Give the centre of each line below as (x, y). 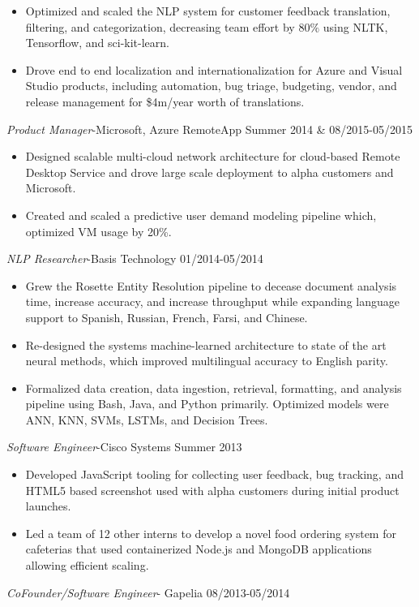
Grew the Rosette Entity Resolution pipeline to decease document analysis (211, 285)
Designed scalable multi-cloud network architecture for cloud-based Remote (213, 156)
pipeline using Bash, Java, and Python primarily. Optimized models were (207, 404)
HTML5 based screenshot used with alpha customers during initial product (212, 490)
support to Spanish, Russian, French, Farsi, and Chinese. (167, 317)
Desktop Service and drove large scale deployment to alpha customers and (209, 172)
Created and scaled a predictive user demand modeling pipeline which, (201, 215)
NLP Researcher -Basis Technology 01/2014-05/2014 (135, 258)
